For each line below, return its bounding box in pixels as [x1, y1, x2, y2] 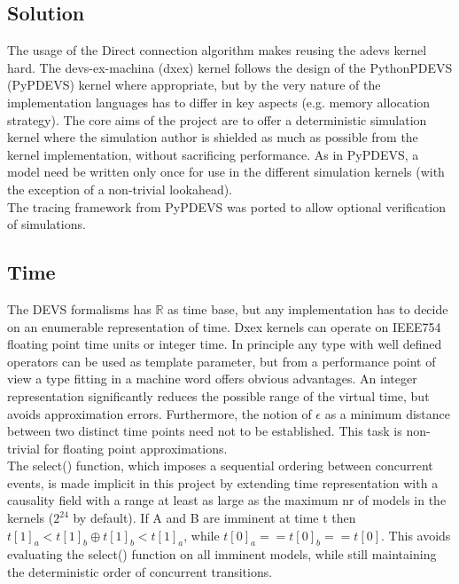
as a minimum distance [324, 404, 450, 422]
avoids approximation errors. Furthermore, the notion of [7, 404, 312, 422]
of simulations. [7, 215, 86, 233]
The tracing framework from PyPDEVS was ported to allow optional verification [7, 197, 447, 216]
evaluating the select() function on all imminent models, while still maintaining [7, 545, 437, 564]
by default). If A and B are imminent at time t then [73, 509, 356, 527]
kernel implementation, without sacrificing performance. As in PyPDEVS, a [7, 145, 419, 163]
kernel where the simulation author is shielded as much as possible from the [7, 128, 418, 146]
